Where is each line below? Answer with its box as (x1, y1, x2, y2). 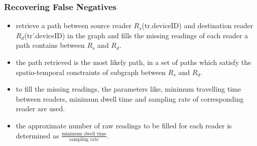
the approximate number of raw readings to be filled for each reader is (16, 120, 232, 130)
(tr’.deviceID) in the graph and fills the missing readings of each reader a (24, 30, 248, 40)
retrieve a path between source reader (16, 20, 132, 31)
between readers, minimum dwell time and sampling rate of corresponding (16, 93, 244, 104)
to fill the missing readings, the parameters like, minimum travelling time (16, 84, 241, 94)
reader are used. (16, 103, 65, 114)
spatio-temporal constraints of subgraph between (16, 66, 166, 77)
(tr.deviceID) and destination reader (142, 20, 253, 31)
